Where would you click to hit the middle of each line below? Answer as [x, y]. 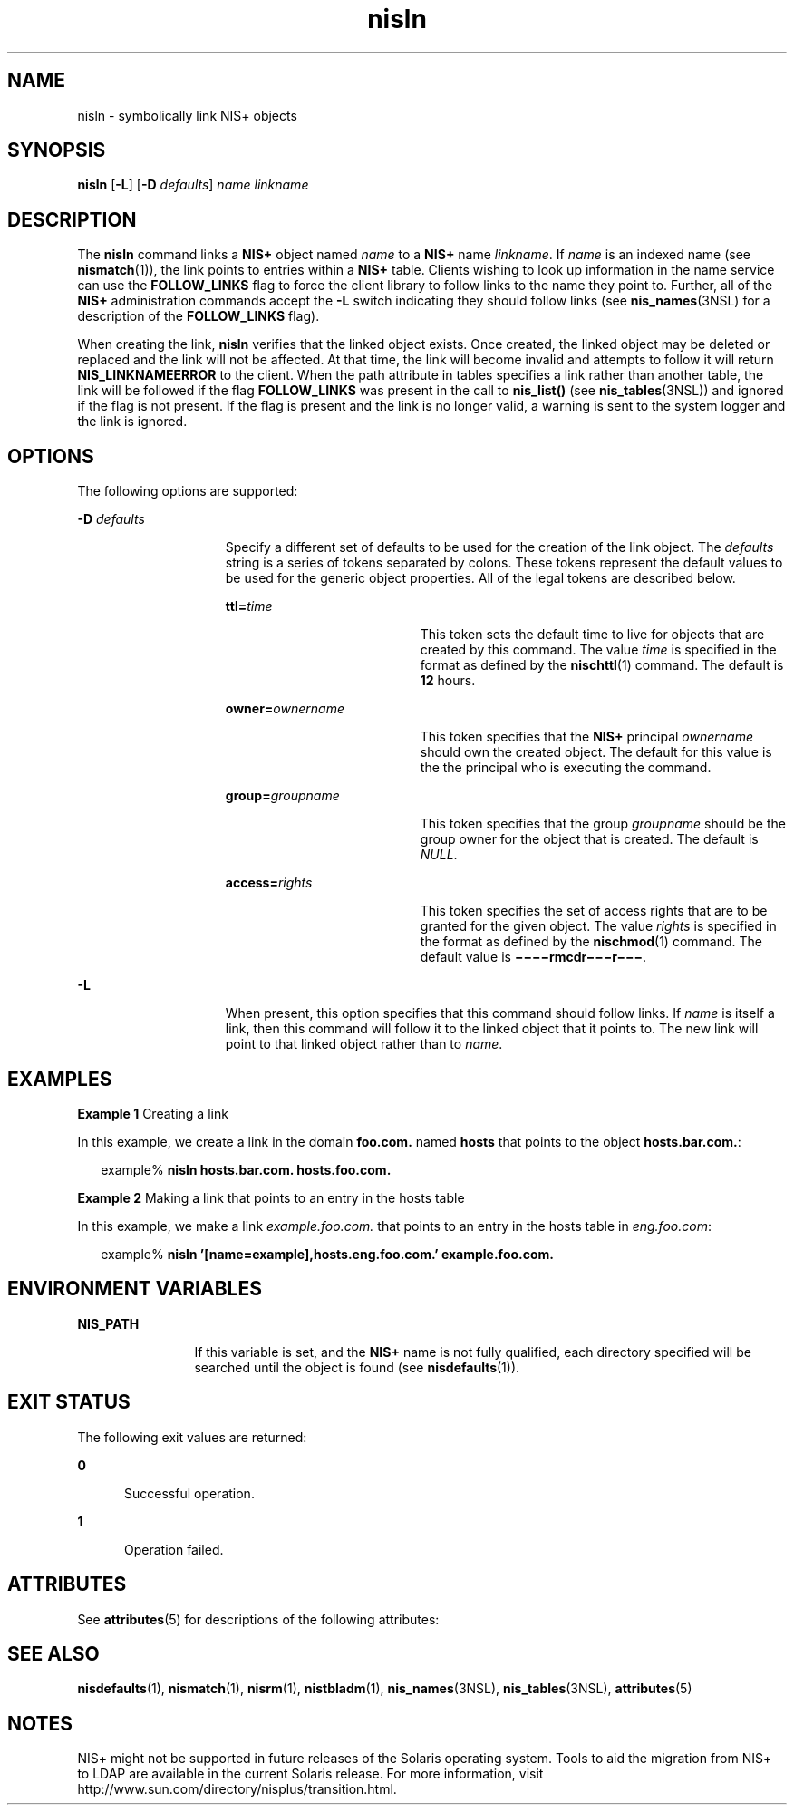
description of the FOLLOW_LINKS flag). [198, 316]
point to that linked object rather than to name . [364, 1044]
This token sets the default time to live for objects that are [592, 635]
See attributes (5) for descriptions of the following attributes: [258, 1619]
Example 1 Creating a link [153, 1113]
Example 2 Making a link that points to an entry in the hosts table [271, 1197]
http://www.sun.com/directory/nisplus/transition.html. [237, 1789]
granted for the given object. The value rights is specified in [598, 926]
